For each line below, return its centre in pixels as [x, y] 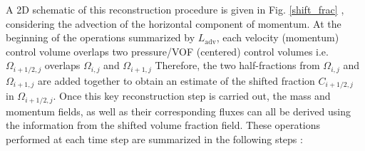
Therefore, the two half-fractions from [237, 65]
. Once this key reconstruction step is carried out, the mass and [192, 96]
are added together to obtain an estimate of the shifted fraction [176, 80]
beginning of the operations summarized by [101, 37]
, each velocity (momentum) [278, 37]
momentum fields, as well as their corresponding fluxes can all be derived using [178, 111]
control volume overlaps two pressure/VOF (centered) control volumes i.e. [167, 51]
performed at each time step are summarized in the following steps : [154, 139]
